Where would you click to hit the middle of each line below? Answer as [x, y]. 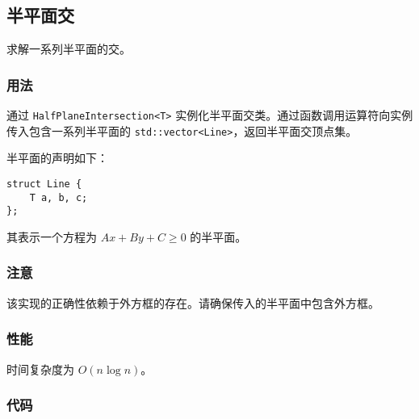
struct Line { [44, 184]
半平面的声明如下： [57, 158]
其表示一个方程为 [52, 236]
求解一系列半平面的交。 [69, 49]
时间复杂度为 [40, 369]
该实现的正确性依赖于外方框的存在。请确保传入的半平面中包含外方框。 [193, 302]
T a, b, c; [59, 197]
